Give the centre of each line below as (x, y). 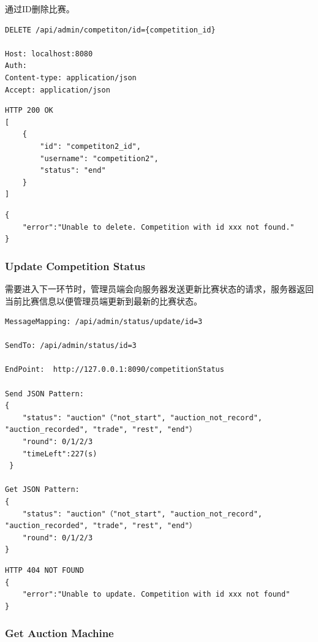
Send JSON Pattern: (44, 394)
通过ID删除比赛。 (40, 9)
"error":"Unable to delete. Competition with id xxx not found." (158, 227)
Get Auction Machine (59, 633)
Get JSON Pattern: (42, 490)
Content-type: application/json (71, 77)
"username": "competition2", (99, 158)
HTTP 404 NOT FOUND (44, 570)
